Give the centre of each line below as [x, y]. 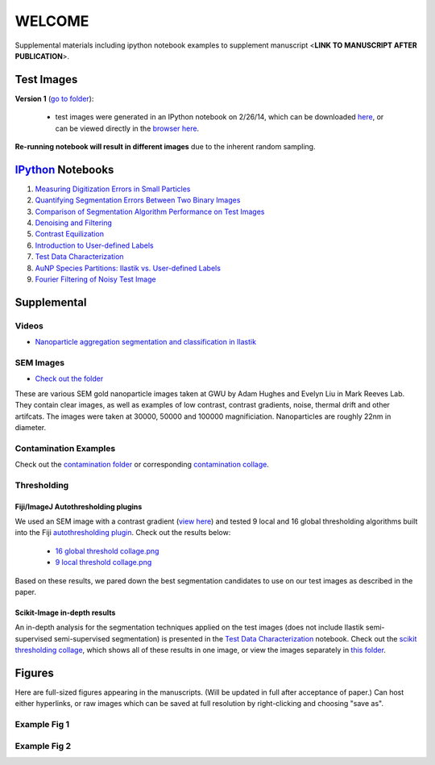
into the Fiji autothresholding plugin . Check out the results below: [123, 533]
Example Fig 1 [42, 725]
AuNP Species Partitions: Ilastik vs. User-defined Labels [128, 268]
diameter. [31, 427]
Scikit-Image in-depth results [65, 612]
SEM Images [40, 362]
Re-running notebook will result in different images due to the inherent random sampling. [165, 147]
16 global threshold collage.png [107, 551]
